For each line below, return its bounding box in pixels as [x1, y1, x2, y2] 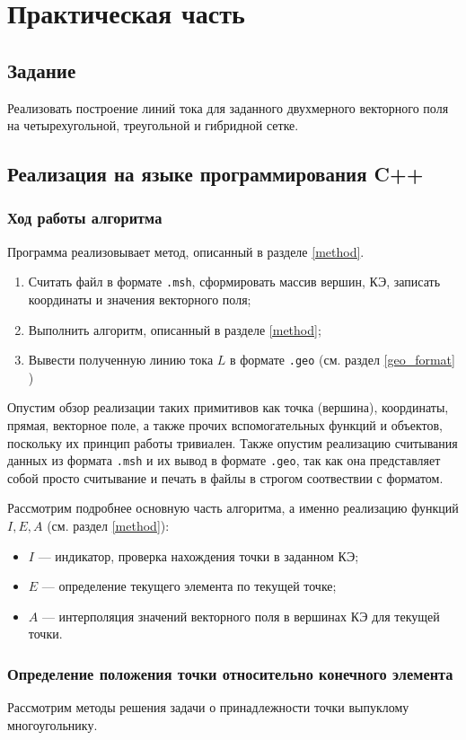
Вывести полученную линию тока [28, 350, 214, 369]
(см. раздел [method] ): [47, 516, 170, 535]
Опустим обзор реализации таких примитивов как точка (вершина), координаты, [7, 398, 449, 417]
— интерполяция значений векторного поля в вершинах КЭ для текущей [41, 606, 440, 625]
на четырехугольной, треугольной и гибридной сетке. [7, 116, 299, 135]
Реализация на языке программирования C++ [7, 160, 424, 188]
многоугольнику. [7, 715, 98, 734]
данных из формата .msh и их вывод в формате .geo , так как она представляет [7, 451, 441, 470]
